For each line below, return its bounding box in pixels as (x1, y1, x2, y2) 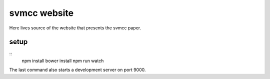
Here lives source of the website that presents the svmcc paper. (9, 25, 141, 31)
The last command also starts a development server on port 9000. (9, 67, 146, 73)
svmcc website (9, 7, 74, 18)
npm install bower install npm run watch (21, 58, 104, 64)
